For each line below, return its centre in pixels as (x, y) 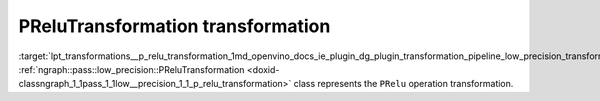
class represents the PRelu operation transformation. (403, 84)
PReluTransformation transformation (174, 26)
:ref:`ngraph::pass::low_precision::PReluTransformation (131, 69)
